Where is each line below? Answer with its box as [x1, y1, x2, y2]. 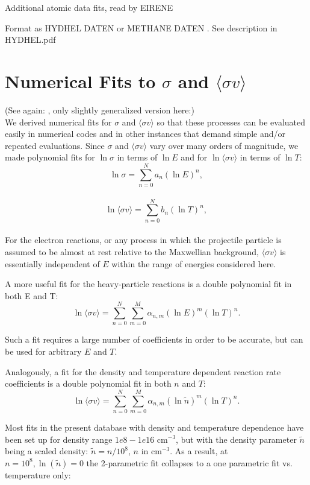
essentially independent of [5, 257, 100, 270]
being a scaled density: [5, 445, 88, 457]
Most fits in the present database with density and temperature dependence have [5, 420, 304, 433]
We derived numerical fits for [5, 115, 112, 128]
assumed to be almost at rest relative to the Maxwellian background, [5, 245, 259, 258]
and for [181, 151, 208, 163]
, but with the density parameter [176, 433, 297, 445]
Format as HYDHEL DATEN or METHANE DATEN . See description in [5, 21, 277, 34]
